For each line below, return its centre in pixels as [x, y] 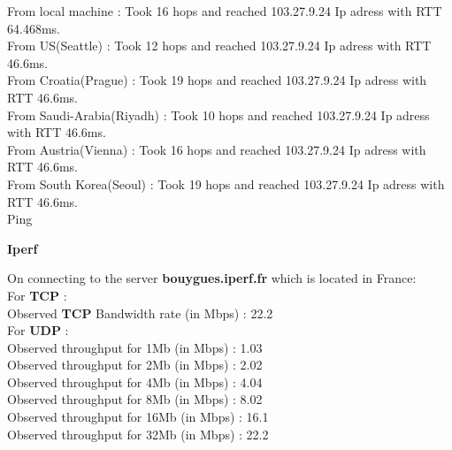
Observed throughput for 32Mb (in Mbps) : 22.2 [138, 434]
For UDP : [38, 330]
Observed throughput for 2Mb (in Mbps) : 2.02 [135, 365]
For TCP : [37, 295]
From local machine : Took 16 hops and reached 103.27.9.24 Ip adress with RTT [225, 11]
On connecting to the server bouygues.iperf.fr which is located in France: [212, 278]
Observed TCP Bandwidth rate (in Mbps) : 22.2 [140, 313]
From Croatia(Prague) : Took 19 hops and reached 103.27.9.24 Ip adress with [217, 80]
